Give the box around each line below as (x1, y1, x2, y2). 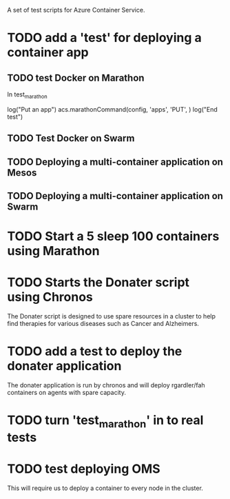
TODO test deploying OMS (7, 461, 160, 476)
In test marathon (7, 90, 48, 100)
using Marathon (7, 243, 100, 259)
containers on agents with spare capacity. (7, 389, 126, 397)
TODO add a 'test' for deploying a (7, 30, 202, 45)
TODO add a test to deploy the (7, 344, 182, 359)
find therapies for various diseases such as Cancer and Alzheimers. (7, 320, 200, 328)
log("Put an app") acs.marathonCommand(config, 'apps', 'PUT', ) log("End (7, 105, 218, 113)
